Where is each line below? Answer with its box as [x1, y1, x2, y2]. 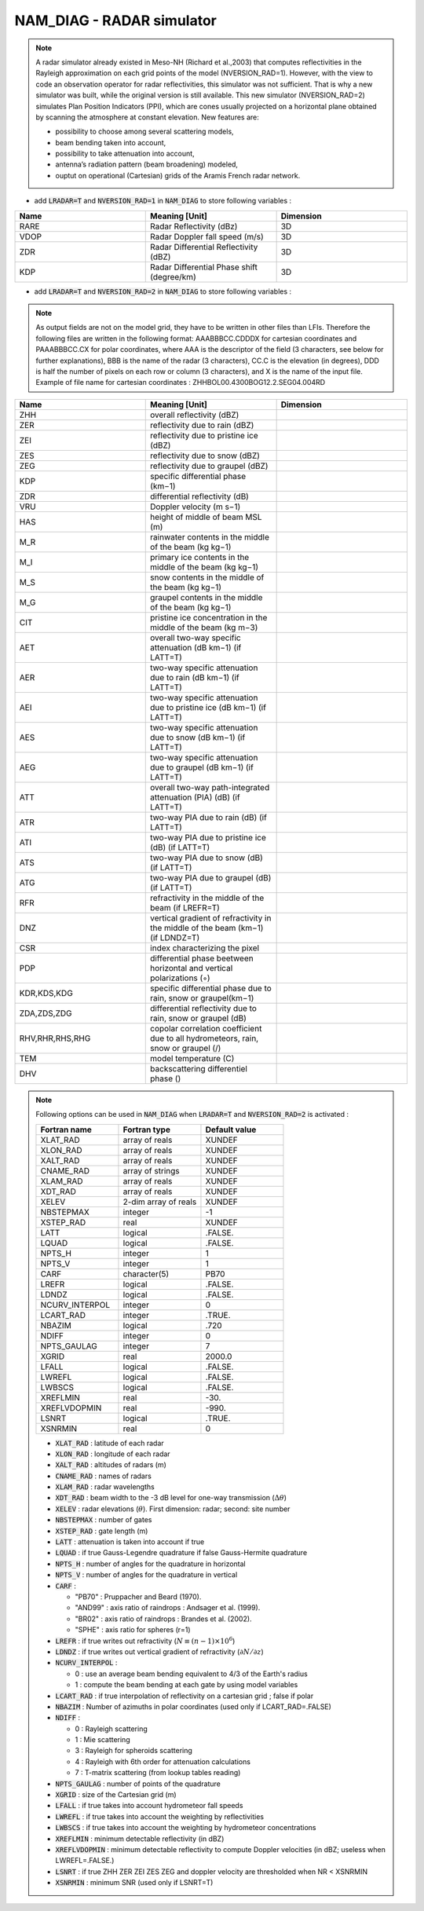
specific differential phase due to [150, 983, 272, 994]
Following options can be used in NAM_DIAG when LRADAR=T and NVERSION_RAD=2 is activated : [35, 1110, 349, 1119]
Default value [205, 1124, 257, 1135]
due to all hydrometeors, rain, [150, 1033, 259, 1044]
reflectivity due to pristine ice [150, 430, 258, 441]
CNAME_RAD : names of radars [55, 1471, 152, 1481]
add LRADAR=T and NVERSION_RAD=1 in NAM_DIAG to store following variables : [34, 196, 292, 206]
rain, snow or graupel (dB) [150, 1012, 247, 1023]
